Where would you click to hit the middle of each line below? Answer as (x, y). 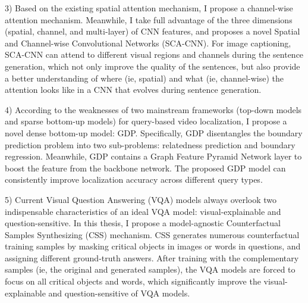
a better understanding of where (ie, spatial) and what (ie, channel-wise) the (144, 78)
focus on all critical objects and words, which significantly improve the (133, 281)
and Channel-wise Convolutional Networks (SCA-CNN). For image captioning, (148, 43)
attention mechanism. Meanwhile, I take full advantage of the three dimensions (149, 19)
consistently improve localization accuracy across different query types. (134, 179)
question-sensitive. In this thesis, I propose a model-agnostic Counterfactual (143, 223)
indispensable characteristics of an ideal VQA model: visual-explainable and (143, 211)
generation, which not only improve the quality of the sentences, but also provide (153, 66)
